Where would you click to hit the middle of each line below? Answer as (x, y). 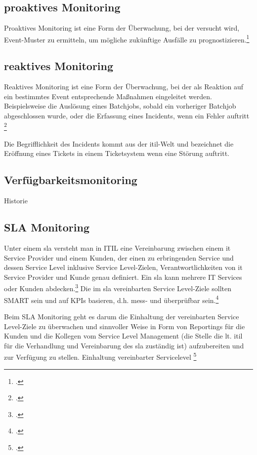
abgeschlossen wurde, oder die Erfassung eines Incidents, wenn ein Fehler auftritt (127, 116)
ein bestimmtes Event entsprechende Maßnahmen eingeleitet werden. (108, 96)
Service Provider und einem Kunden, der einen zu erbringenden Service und (119, 257)
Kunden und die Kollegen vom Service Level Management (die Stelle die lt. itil (123, 336)
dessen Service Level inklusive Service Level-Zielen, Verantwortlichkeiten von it (123, 267)
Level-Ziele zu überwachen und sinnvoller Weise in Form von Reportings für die (125, 326)
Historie (16, 201)
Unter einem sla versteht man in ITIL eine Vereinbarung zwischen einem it (117, 248)
